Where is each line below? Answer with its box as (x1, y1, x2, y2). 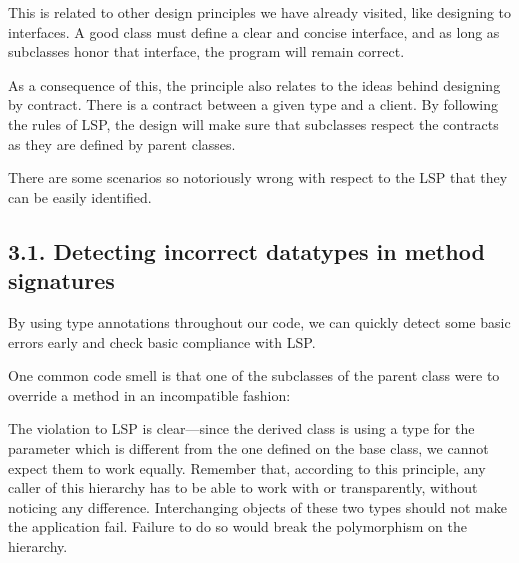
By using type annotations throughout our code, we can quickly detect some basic (8, 311, 511, 332)
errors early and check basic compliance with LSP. (8, 331, 316, 352)
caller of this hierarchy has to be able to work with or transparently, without (8, 477, 478, 498)
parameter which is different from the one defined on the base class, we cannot (8, 437, 489, 458)
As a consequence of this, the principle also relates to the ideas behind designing (8, 74, 501, 95)
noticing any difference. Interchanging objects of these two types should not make (8, 496, 507, 517)
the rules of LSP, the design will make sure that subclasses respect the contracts (8, 113, 499, 134)
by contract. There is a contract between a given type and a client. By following (8, 94, 498, 115)
